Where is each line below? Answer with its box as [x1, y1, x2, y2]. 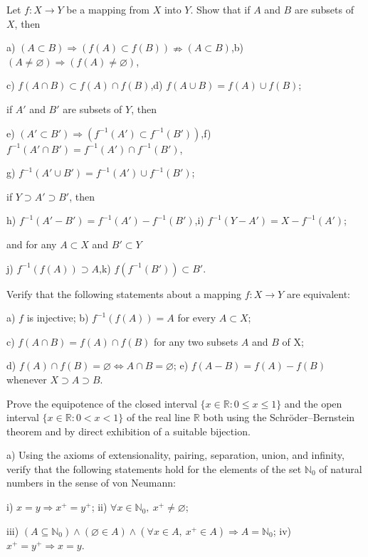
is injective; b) [26, 310, 89, 325]
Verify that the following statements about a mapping [6, 286, 241, 301]
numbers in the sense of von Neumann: [6, 475, 176, 490]
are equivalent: [286, 286, 350, 301]
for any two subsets [154, 334, 238, 349]
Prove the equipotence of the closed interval [6, 396, 197, 410]
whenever [6, 371, 47, 386]
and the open [284, 396, 342, 410]
